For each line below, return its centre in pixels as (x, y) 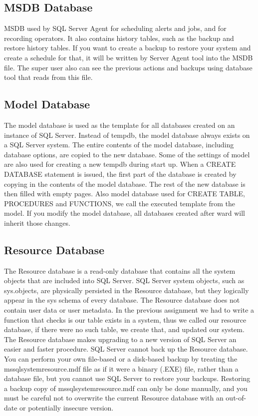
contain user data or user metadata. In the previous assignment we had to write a (129, 310)
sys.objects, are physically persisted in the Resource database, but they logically (127, 290)
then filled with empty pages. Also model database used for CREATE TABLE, (125, 194)
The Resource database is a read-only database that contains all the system (120, 270)
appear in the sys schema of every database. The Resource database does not (122, 300)
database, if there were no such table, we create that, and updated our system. (124, 329)
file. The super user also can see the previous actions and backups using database (128, 67)
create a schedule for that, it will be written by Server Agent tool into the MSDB (129, 57)
